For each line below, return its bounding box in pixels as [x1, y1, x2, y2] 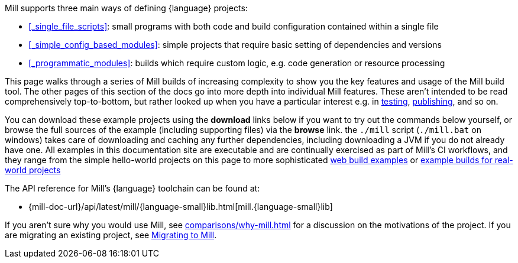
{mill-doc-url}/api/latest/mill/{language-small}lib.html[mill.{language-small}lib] [28, 202, 333, 212]
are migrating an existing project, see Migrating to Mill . [5, 230, 217, 240]
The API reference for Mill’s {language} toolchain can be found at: [5, 183, 260, 193]
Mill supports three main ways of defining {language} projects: [5, 3, 248, 13]
